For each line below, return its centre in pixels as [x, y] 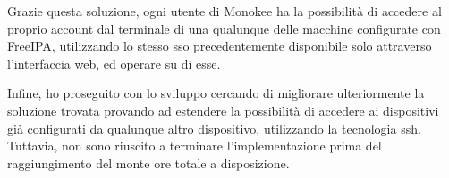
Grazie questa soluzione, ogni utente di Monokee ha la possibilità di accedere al [224, 11]
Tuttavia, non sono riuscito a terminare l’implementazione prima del [195, 146]
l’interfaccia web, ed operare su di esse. [114, 63]
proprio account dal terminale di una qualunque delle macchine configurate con [224, 28]
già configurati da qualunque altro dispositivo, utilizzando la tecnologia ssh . [214, 128]
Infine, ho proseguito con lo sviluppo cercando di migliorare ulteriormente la [216, 93]
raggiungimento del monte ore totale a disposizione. [148, 162]
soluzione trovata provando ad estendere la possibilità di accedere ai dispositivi [223, 110]
